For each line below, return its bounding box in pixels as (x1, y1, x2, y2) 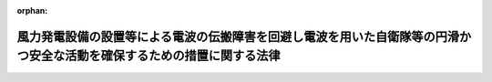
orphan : (16, 5, 48, 15)
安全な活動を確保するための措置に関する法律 (28, 48, 281, 64)
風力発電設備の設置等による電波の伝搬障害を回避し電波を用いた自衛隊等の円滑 (16, 28, 460, 45)
